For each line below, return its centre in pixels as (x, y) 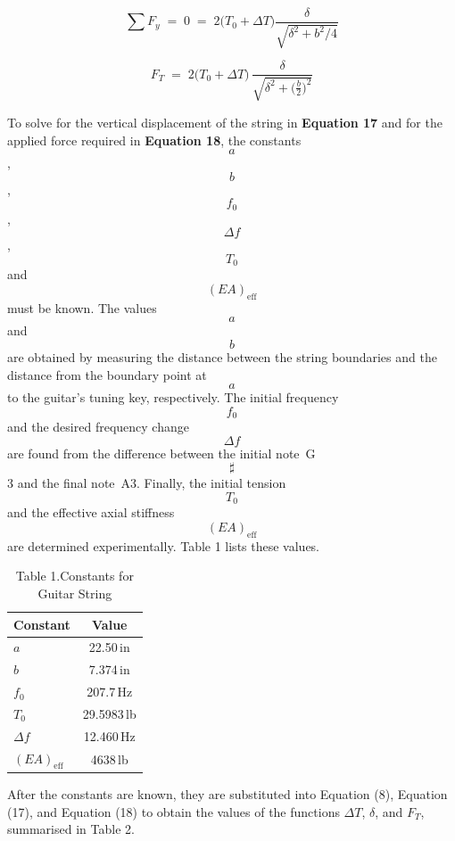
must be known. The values (82, 307)
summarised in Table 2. (71, 829)
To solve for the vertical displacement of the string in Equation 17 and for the (225, 122)
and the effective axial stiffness (91, 512)
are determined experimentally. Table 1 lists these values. (164, 545)
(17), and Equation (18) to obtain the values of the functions (174, 811)
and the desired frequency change (98, 427)
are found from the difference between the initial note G (161, 453)
